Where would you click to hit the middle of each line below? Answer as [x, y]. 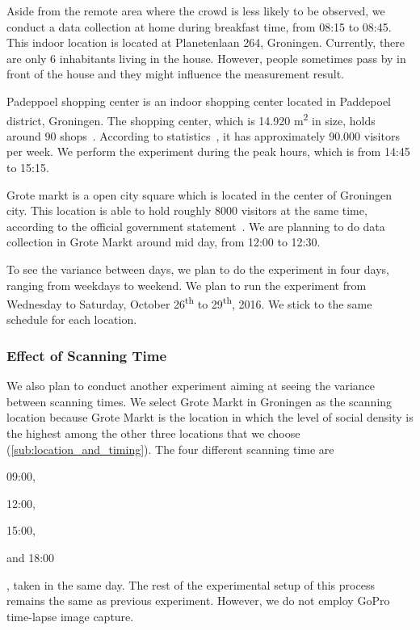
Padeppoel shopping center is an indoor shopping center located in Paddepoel [199, 101]
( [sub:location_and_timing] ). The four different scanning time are [170, 449]
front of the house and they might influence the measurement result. [176, 74]
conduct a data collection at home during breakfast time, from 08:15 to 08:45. [199, 26]
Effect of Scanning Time [87, 355]
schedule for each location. [72, 319]
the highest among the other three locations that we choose [153, 433]
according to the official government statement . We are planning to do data [196, 226]
